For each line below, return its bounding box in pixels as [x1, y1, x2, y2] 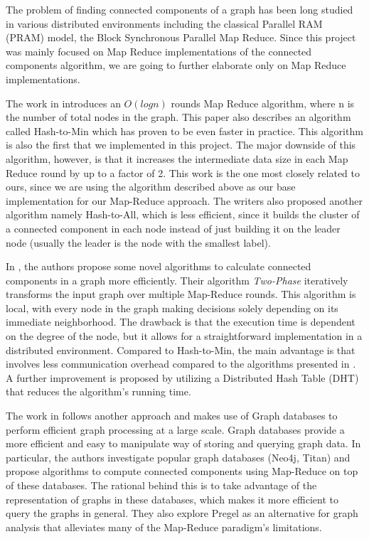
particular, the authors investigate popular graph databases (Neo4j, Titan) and [6, 449, 351, 464]
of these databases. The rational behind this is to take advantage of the [6, 478, 317, 492]
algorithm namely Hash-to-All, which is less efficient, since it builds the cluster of [6, 207, 360, 222]
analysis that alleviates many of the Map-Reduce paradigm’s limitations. [6, 519, 322, 534]
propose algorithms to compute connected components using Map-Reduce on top [6, 464, 358, 479]
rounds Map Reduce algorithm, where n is [171, 95, 355, 110]
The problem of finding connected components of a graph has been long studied [6, 2, 353, 16]
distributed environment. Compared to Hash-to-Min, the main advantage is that [6, 342, 355, 357]
